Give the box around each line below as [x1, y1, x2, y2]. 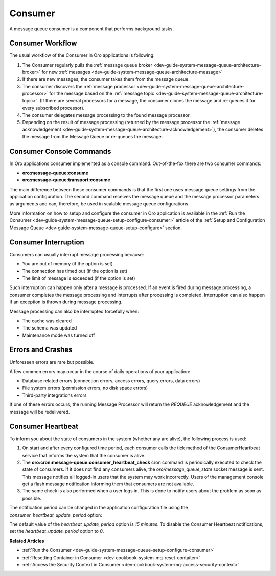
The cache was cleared [22, 318, 72, 324]
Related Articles [9, 538, 44, 544]
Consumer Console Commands [9, 147, 111, 156]
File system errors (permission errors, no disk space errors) [22, 385, 148, 391]
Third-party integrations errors [22, 392, 87, 398]
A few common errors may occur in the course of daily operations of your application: [9, 368, 190, 374]
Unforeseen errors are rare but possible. [9, 359, 95, 365]
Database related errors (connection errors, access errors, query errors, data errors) [22, 378, 200, 384]
